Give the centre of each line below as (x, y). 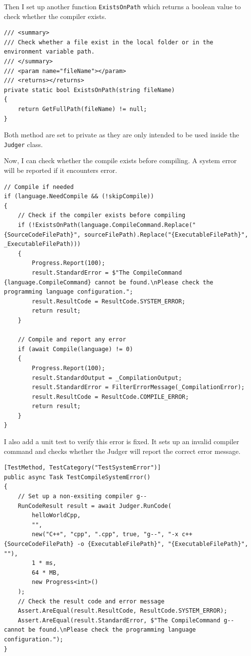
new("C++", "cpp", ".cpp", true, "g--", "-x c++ (112, 534)
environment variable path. (49, 52)
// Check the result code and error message (91, 601)
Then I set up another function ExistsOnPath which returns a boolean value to (122, 6)
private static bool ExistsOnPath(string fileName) (89, 90)
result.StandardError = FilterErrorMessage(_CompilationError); (138, 387)
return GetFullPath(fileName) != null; (82, 109)
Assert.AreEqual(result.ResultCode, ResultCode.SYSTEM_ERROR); (123, 611)
